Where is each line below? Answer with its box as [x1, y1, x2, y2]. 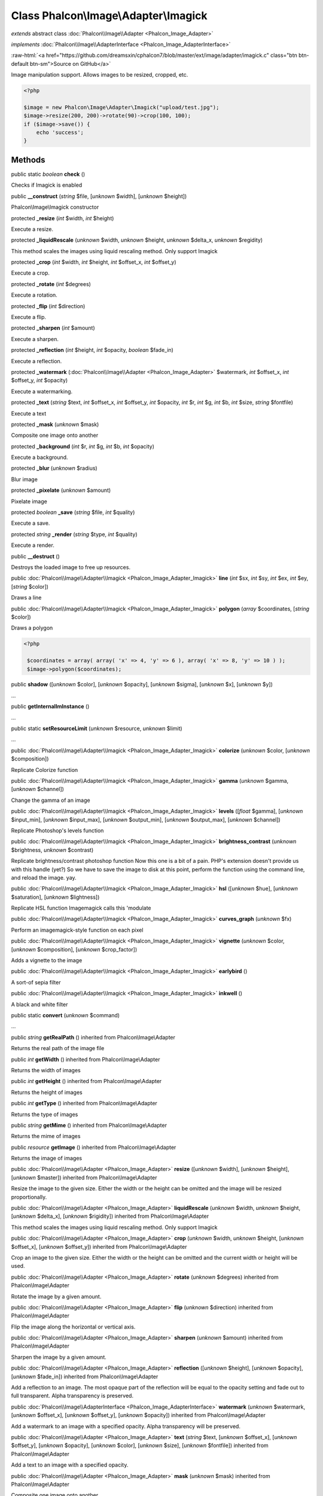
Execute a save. [11, 519, 50, 527]
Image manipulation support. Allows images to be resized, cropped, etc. [11, 71, 188, 78]
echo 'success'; [36, 129, 84, 136]
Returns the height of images [11, 1088, 83, 1096]
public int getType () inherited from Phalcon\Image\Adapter [11, 1100, 158, 1107]
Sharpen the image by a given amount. [11, 1353, 107, 1361]
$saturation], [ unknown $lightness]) [11, 893, 100, 901]
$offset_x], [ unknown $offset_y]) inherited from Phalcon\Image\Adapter [11, 1243, 187, 1250]
